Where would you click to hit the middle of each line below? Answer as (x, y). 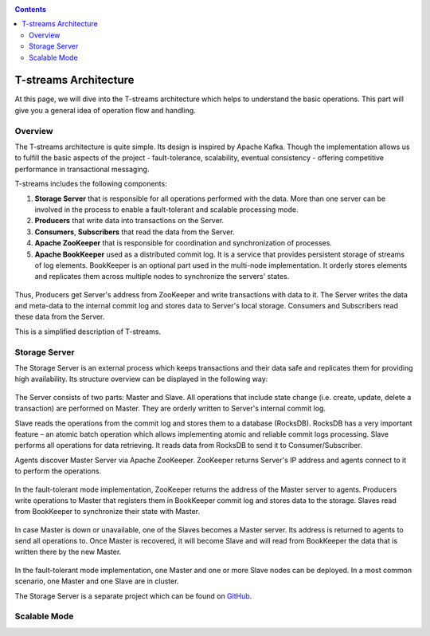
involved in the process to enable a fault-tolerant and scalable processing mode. (166, 209)
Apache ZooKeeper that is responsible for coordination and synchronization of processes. (183, 243)
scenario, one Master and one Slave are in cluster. (97, 581)
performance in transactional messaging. (82, 169)
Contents (31, 9)
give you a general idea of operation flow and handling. (106, 110)
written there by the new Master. (68, 552)
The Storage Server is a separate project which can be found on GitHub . (133, 596)
